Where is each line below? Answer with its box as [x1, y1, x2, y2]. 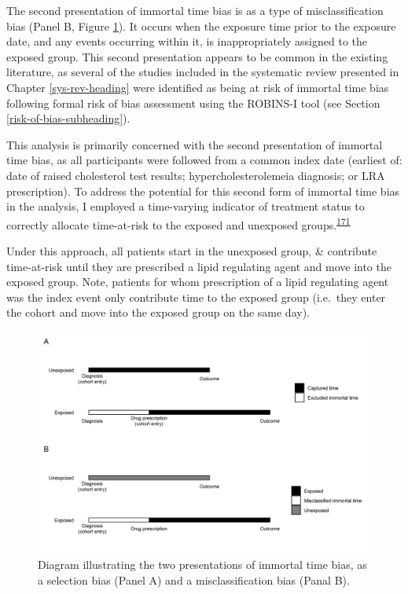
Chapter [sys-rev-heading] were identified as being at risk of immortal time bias [6, 79, 389, 95]
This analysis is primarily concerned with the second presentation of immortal [6, 136, 383, 152]
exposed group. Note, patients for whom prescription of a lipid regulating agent [6, 273, 389, 290]
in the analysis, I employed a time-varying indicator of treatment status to [6, 198, 365, 214]
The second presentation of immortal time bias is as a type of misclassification [6, 2, 384, 18]
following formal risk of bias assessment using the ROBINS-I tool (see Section [6, 94, 380, 111]
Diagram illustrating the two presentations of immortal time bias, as [38, 555, 367, 572]
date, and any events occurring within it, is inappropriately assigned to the [6, 33, 368, 49]
